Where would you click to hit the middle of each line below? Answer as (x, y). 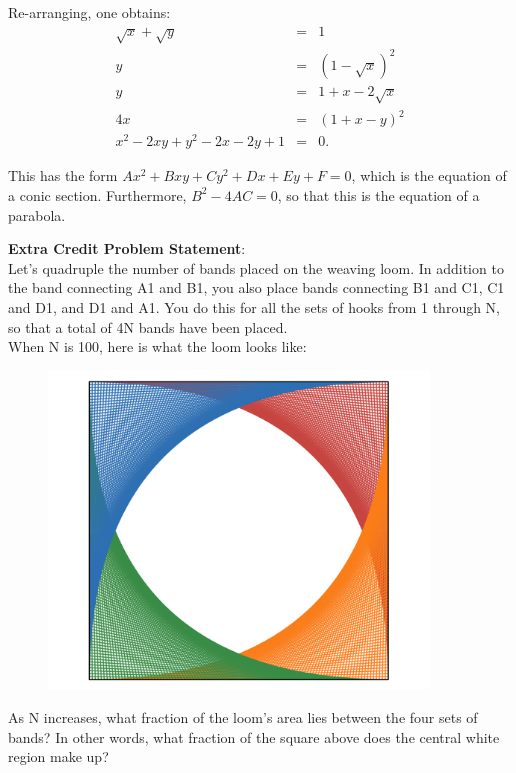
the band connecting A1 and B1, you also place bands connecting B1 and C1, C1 (256, 287)
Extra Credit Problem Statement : (127, 248)
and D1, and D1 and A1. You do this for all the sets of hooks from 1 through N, (254, 306)
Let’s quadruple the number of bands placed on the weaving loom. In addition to (256, 267)
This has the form (63, 175)
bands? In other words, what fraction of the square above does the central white (254, 736)
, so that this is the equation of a (378, 194)
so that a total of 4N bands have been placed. (148, 326)
